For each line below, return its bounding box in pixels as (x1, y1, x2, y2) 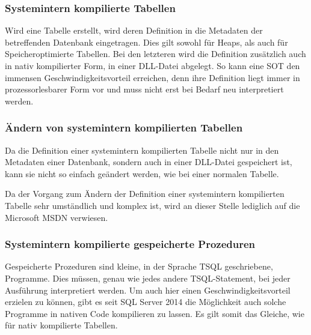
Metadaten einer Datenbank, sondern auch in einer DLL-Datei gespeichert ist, (5, 155, 292, 168)
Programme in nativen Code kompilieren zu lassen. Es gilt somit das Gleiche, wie (5, 307, 304, 319)
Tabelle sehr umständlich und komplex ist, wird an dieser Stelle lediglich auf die (5, 199, 300, 211)
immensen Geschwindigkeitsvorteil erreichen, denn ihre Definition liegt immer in (5, 71, 300, 83)
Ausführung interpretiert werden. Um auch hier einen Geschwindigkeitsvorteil (5, 283, 291, 296)
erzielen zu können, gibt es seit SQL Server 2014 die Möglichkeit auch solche (5, 295, 286, 308)
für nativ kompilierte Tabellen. (5, 319, 118, 331)
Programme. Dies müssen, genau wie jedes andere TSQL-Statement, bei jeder (5, 271, 291, 284)
